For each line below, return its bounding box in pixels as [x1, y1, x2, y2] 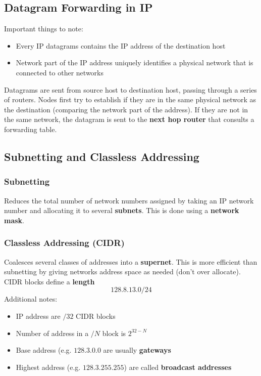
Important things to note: [4, 23, 83, 34]
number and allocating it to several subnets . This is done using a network [4, 205, 239, 216]
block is [102, 327, 126, 338]
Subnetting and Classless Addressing [4, 148, 199, 164]
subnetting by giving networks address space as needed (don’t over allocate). [4, 266, 241, 277]
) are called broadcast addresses [124, 361, 232, 372]
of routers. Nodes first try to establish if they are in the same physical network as [4, 94, 256, 105]
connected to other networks [16, 67, 103, 77]
